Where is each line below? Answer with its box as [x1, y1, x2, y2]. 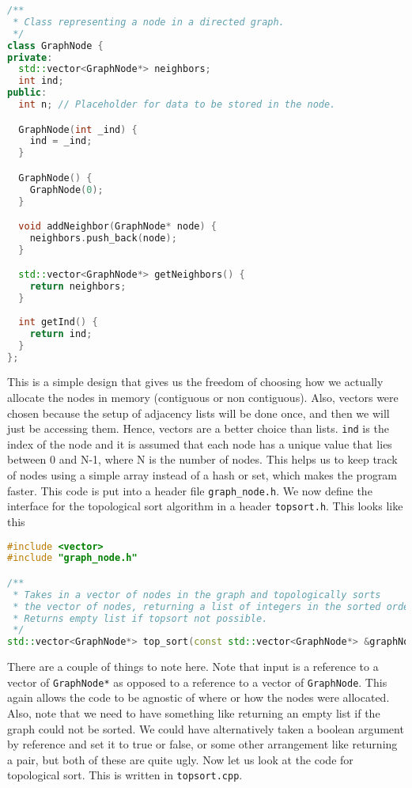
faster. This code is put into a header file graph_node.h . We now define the [7, 482, 372, 498]
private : [7, 51, 53, 63]
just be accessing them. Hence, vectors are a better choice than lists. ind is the [7, 420, 389, 437]
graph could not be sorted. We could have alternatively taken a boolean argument [7, 720, 404, 737]
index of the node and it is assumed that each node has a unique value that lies [7, 435, 392, 452]
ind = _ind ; [29, 135, 93, 147]
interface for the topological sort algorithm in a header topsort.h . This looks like [7, 498, 403, 514]
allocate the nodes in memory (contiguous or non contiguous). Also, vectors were [7, 388, 399, 405]
